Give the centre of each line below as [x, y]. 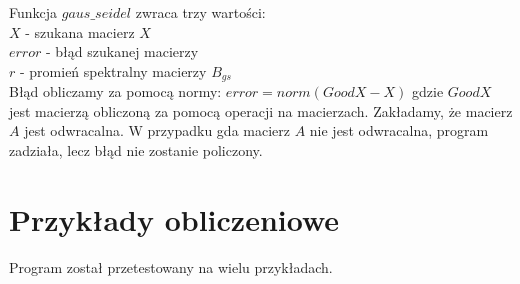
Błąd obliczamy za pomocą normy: [115, 91]
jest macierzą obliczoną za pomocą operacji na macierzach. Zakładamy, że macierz [261, 110]
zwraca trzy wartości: [200, 12]
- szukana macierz [80, 31]
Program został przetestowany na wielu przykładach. [171, 266]
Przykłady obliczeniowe [174, 218]
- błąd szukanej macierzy [122, 51]
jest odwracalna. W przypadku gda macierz [157, 130]
